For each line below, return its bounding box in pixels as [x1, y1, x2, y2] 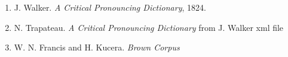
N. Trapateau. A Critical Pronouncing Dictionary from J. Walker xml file [14, 21, 284, 33]
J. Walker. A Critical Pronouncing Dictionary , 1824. [14, 1, 206, 13]
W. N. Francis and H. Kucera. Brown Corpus [14, 41, 180, 53]
